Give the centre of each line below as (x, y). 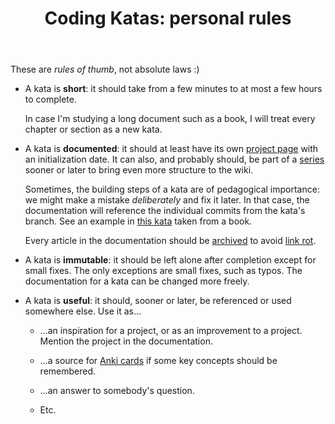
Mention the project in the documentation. (126, 341)
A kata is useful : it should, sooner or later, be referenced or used (158, 301)
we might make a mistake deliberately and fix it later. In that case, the (167, 200)
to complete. (50, 99)
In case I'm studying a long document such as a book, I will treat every (170, 119)
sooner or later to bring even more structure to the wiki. (139, 170)
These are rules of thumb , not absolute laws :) (105, 69)
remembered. (68, 371)
